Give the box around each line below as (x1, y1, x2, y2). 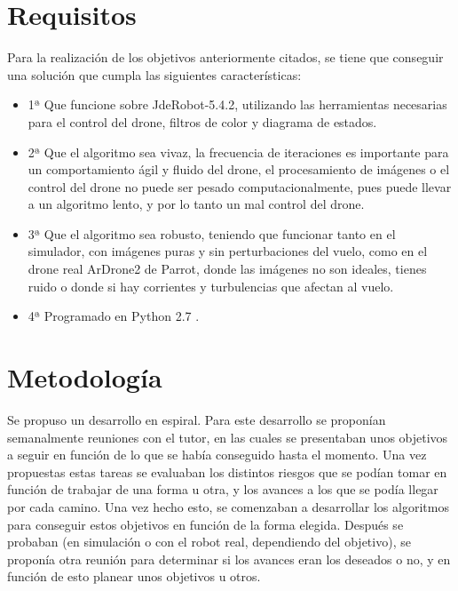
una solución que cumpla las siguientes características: (7, 65, 302, 84)
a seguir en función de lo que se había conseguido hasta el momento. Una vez (7, 445, 427, 464)
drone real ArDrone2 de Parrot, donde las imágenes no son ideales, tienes (28, 260, 427, 278)
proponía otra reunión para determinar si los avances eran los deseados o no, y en (7, 549, 451, 568)
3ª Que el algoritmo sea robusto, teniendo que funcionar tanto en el (28, 224, 396, 243)
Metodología (7, 359, 162, 395)
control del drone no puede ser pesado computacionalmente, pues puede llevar (28, 177, 452, 196)
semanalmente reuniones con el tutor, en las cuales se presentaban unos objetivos (7, 427, 448, 446)
